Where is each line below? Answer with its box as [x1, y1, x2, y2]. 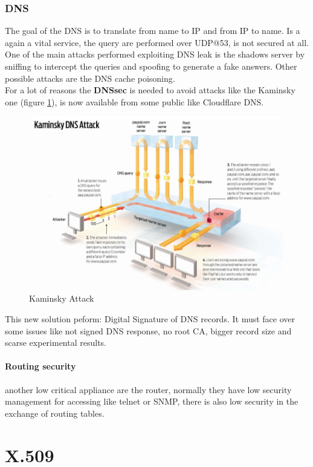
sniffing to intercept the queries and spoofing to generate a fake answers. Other [5, 60, 297, 72]
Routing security [5, 360, 76, 373]
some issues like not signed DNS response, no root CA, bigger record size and [5, 324, 292, 337]
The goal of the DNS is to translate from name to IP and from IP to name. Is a [5, 24, 300, 37]
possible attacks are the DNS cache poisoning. [5, 71, 175, 84]
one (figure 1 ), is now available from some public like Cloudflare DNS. [5, 95, 264, 108]
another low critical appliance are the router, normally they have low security [5, 383, 292, 396]
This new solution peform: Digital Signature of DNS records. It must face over [5, 313, 295, 325]
